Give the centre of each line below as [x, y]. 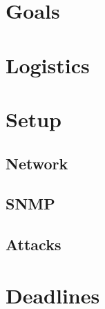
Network [37, 163]
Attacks [34, 244]
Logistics [48, 65]
